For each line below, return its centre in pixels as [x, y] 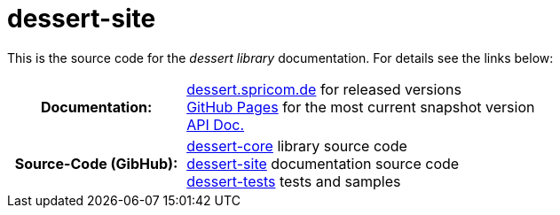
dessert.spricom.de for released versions [324, 89]
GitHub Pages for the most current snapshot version [361, 107]
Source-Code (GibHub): [96, 163]
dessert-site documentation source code [323, 163]
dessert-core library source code [297, 146]
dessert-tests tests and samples [294, 181]
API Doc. [216, 124]
